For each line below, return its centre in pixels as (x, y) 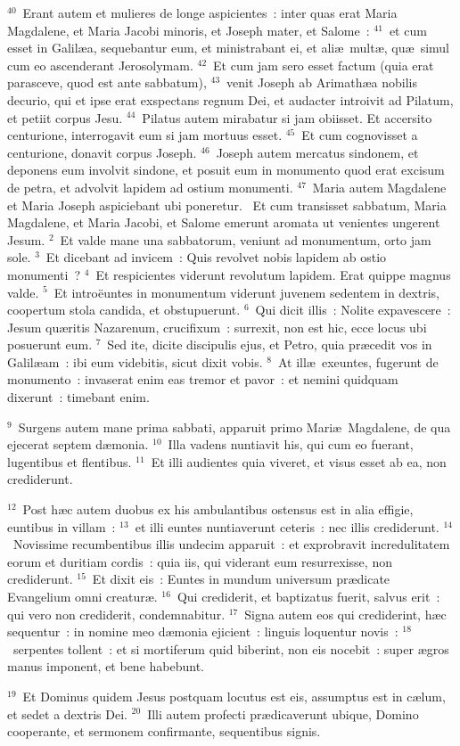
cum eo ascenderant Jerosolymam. (100, 65)
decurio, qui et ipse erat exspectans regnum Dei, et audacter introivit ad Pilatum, (230, 99)
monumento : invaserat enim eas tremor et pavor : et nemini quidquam (203, 379)
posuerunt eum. (50, 344)
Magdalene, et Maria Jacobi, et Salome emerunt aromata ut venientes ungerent (224, 222)
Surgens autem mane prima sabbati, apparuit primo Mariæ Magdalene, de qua (234, 426)
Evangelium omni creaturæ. (82, 596)
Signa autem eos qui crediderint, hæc (345, 614)
